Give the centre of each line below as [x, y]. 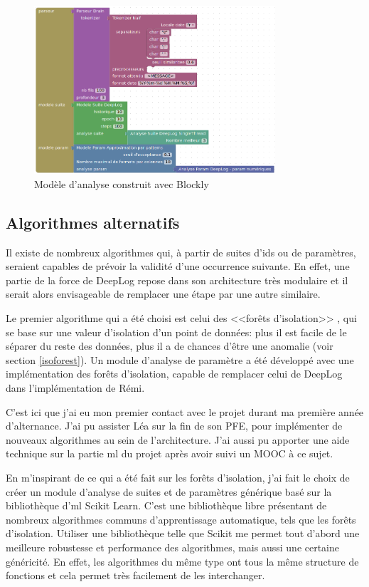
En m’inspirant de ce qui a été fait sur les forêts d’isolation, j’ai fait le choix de [178, 477]
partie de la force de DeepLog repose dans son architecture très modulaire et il [177, 280]
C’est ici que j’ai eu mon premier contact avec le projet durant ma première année [185, 411]
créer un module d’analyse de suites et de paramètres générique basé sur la [169, 491]
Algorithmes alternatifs [93, 222]
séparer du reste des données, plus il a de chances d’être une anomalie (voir [170, 346]
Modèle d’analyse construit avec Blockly [122, 183]
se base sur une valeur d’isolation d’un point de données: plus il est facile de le [176, 332]
